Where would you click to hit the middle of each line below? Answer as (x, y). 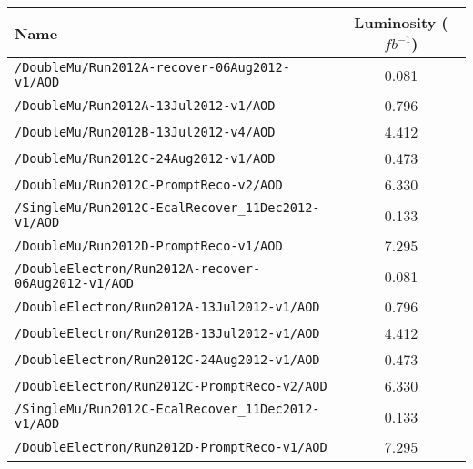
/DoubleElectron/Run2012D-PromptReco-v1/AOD (171, 447)
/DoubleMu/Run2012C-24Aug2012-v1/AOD (145, 158)
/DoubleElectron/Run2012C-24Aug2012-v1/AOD (167, 359)
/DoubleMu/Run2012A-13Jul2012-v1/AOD (145, 105)
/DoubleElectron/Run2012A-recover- (138, 269)
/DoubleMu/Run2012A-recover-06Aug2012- (152, 67)
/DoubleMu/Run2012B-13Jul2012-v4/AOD (145, 132)
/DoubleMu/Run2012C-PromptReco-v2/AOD (149, 184)
